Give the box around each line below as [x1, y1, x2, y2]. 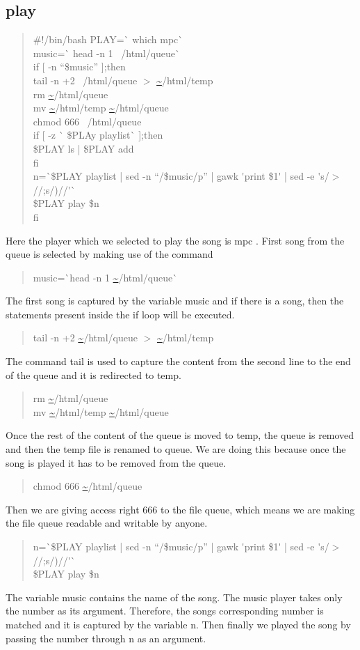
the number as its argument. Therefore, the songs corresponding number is [6, 603, 324, 618]
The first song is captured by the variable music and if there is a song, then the [6, 293, 344, 308]
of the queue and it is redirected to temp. [6, 367, 181, 382]
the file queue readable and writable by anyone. [6, 516, 208, 530]
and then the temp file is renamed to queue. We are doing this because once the [6, 442, 346, 456]
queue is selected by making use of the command [6, 247, 213, 261]
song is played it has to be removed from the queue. [6, 455, 227, 470]
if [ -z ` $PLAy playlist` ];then [33, 127, 163, 142]
